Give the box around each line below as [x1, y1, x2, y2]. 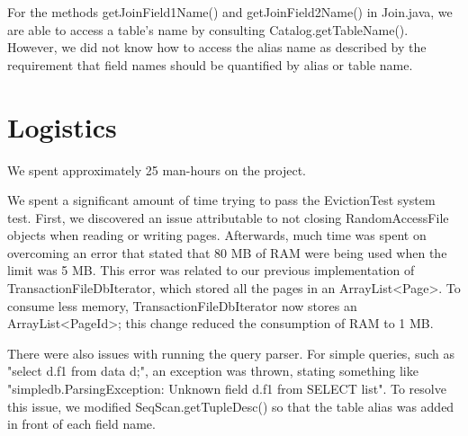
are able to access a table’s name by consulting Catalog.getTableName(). [7, 20, 409, 39]
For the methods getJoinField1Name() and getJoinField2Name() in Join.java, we [7, 3, 453, 21]
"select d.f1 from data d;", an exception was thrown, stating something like [7, 361, 418, 380]
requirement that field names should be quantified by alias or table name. [7, 55, 413, 74]
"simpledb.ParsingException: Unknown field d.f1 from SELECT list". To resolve [7, 379, 446, 398]
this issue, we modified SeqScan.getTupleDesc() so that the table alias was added [7, 396, 454, 415]
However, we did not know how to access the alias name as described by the [7, 38, 427, 57]
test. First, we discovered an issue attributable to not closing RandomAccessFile [7, 208, 449, 227]
